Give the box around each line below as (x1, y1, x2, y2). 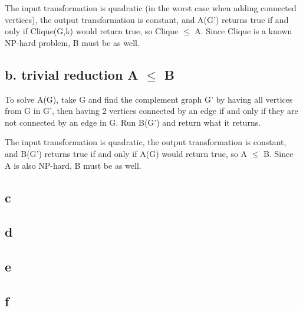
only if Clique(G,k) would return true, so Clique (5, 25, 179, 37)
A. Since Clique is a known (195, 25, 292, 37)
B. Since (264, 147, 294, 159)
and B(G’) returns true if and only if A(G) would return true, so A (5, 147, 248, 159)
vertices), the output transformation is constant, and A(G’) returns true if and (5, 13, 289, 25)
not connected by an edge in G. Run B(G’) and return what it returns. (5, 116, 261, 128)
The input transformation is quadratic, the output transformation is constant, (5, 136, 286, 148)
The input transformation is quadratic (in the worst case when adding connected (5, 2, 297, 14)
